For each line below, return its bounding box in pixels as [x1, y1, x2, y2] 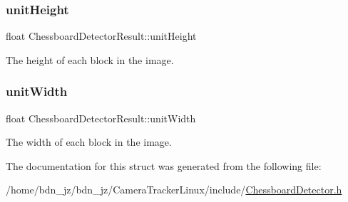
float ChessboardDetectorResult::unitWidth [6, 110, 196, 125]
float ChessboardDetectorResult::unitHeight [6, 28, 197, 43]
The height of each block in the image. [6, 52, 174, 67]
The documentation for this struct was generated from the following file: [6, 158, 322, 173]
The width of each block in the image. [6, 134, 172, 149]
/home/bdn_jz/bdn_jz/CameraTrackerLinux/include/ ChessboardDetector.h [6, 182, 342, 197]
